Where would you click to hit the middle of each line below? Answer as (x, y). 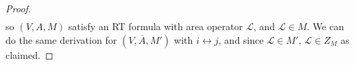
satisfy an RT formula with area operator (156, 26)
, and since (241, 39)
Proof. (18, 8)
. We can (325, 26)
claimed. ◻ (30, 54)
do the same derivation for (61, 39)
